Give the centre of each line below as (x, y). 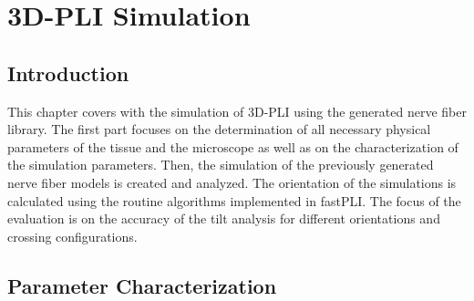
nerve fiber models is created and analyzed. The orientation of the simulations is (232, 182)
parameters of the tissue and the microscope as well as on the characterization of (233, 146)
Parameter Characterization (142, 285)
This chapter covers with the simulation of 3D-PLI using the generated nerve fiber (237, 111)
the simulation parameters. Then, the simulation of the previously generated (221, 165)
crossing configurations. (72, 236)
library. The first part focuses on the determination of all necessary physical (219, 129)
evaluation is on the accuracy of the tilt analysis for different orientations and (224, 218)
